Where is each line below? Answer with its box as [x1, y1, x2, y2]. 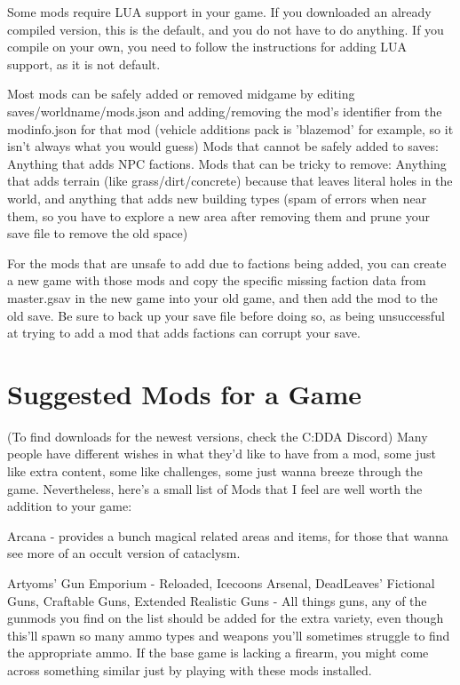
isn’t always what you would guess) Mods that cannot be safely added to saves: [7, 137, 439, 155]
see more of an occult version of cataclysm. [7, 544, 241, 562]
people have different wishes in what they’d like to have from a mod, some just [7, 444, 436, 463]
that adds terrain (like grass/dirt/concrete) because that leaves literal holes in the [7, 171, 453, 190]
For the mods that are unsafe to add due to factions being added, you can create [7, 253, 447, 272]
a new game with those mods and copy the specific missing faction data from [7, 271, 426, 290]
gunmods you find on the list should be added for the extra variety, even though [7, 609, 444, 627]
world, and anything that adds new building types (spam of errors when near [7, 188, 427, 207]
